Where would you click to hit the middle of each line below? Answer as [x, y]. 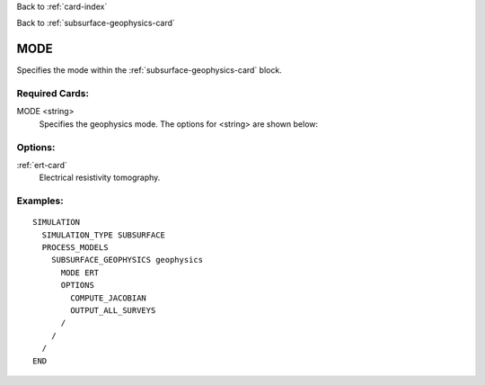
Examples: [40, 201]
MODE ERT [80, 273]
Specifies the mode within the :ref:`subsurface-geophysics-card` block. [149, 70]
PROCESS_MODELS [75, 248]
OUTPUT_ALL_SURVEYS [113, 311]
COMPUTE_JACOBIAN [109, 298]
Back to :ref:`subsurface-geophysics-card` [96, 23]
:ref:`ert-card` [42, 165]
